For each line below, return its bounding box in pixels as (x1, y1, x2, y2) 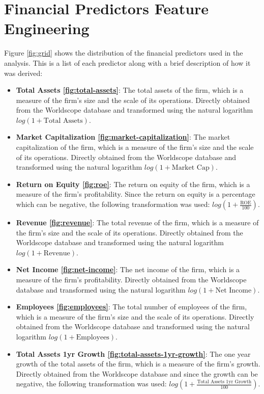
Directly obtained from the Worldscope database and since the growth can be (16, 368, 258, 379)
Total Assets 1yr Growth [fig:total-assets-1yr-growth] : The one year (16, 348, 251, 359)
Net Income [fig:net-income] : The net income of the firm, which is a (16, 264, 240, 275)
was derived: (4, 67, 43, 78)
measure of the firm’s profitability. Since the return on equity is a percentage (16, 189, 255, 199)
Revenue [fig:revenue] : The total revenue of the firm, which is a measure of (16, 217, 259, 228)
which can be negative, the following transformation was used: (16, 199, 210, 209)
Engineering (4, 18, 90, 39)
